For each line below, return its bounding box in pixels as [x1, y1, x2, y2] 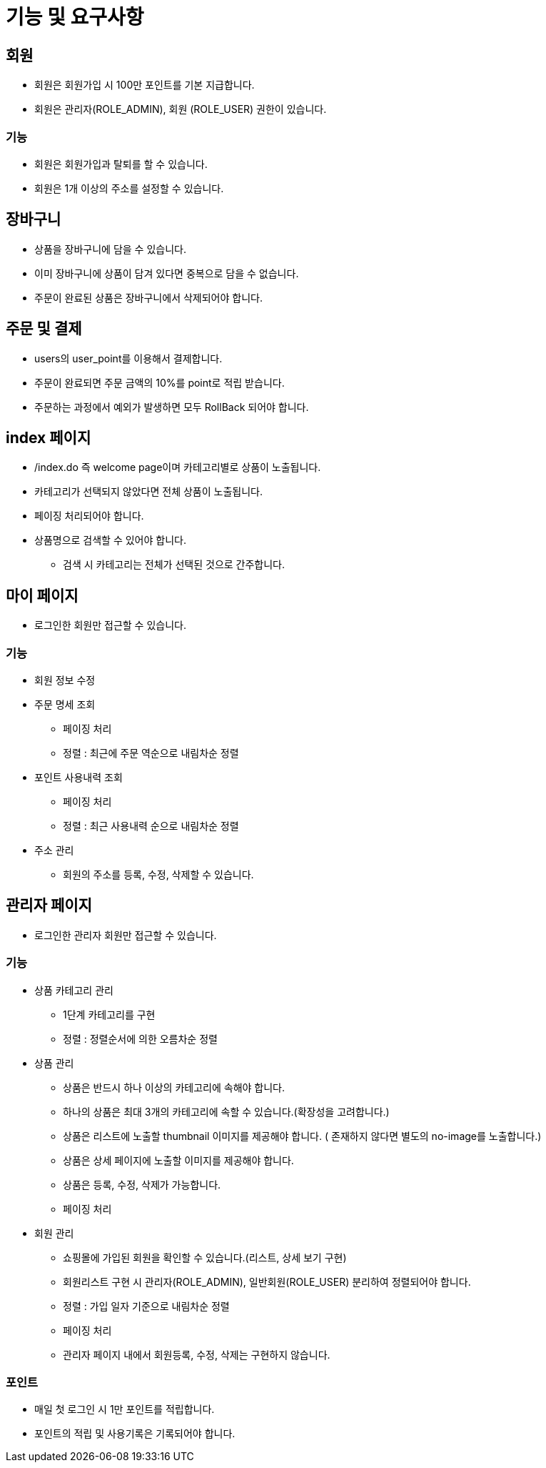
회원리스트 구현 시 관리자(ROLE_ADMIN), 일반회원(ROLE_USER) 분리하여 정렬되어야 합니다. [63, 1275, 471, 1288]
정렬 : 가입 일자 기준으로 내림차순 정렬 [63, 1299, 230, 1312]
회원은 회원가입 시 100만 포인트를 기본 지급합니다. [34, 79, 255, 91]
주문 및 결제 [6, 319, 82, 338]
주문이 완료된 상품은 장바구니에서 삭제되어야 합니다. [34, 291, 263, 304]
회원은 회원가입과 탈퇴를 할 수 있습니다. [34, 157, 208, 170]
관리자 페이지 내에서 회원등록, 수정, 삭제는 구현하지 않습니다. [63, 1348, 330, 1361]
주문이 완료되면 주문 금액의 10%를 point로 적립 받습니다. [34, 376, 285, 389]
